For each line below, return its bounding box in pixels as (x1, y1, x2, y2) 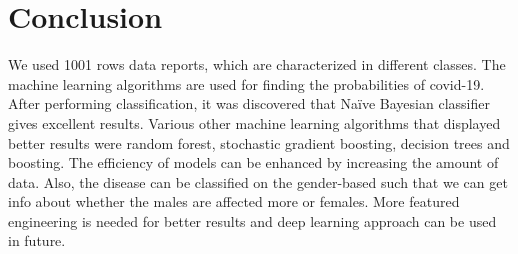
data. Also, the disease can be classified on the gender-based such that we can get (8, 171, 508, 192)
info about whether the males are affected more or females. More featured (8, 191, 460, 212)
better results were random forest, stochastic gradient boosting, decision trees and (8, 132, 510, 153)
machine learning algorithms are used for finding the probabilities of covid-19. (8, 73, 485, 94)
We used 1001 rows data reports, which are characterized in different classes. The (8, 54, 506, 75)
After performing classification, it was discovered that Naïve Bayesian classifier (8, 93, 490, 114)
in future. (8, 230, 66, 251)
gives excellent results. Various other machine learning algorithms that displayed (8, 112, 501, 133)
